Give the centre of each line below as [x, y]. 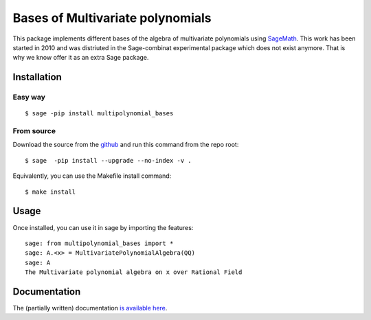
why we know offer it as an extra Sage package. [81, 58]
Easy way [29, 98]
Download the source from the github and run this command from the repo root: [126, 145]
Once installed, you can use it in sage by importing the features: [103, 227]
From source [34, 131]
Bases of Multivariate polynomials [112, 18]
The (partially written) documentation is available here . [90, 308]
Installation [37, 77]
